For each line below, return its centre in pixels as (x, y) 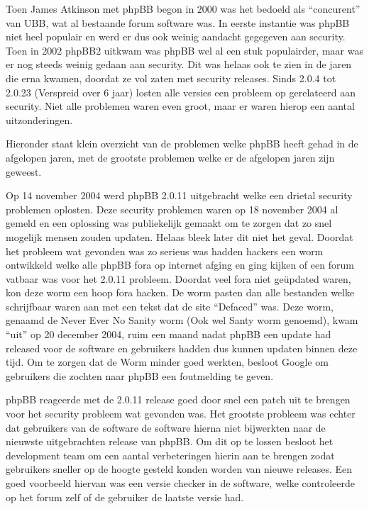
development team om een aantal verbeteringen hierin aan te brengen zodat (170, 455)
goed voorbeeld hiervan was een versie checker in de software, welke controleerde (180, 483)
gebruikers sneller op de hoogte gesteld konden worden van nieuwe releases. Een (179, 469)
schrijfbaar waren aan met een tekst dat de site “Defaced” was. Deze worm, (170, 306)
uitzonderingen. (39, 119)
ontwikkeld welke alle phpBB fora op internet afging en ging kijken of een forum (180, 265)
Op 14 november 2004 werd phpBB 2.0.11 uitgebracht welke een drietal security (179, 195)
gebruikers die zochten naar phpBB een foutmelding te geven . (140, 375)
